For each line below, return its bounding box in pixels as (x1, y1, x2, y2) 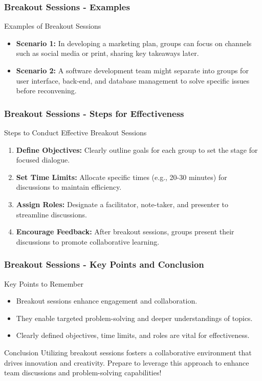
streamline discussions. (16, 209, 87, 219)
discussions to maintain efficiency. (16, 182, 122, 192)
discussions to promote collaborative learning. (16, 236, 160, 247)
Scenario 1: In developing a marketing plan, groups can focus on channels (16, 37, 252, 48)
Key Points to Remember (4, 278, 83, 289)
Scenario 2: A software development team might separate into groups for (16, 65, 249, 75)
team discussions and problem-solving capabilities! (4, 367, 162, 378)
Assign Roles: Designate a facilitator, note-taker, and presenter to (16, 198, 229, 209)
